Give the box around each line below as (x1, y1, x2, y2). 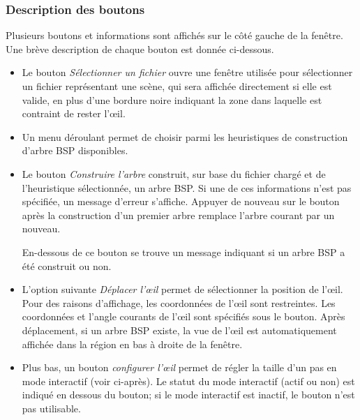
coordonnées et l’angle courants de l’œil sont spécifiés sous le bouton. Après (22, 309, 345, 324)
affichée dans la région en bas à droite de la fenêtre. (22, 336, 243, 351)
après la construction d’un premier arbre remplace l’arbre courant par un (22, 207, 335, 222)
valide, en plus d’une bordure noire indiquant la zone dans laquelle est (22, 92, 322, 107)
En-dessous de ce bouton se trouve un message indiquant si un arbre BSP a (22, 244, 345, 259)
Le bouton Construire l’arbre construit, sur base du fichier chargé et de (22, 166, 326, 181)
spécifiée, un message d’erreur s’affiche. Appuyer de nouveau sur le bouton (22, 194, 340, 209)
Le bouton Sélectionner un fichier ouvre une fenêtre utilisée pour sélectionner (22, 65, 353, 80)
